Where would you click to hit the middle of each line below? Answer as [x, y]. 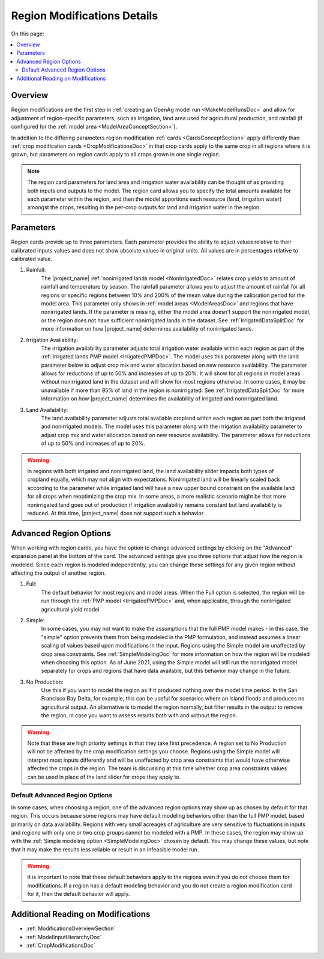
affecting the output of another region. [58, 573]
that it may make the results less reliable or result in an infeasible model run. [105, 849]
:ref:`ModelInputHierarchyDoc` [64, 937]
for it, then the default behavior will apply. [79, 894]
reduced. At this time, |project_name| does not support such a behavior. [116, 513]
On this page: [28, 34]
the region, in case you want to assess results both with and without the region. [139, 715]
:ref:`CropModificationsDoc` [61, 945]
